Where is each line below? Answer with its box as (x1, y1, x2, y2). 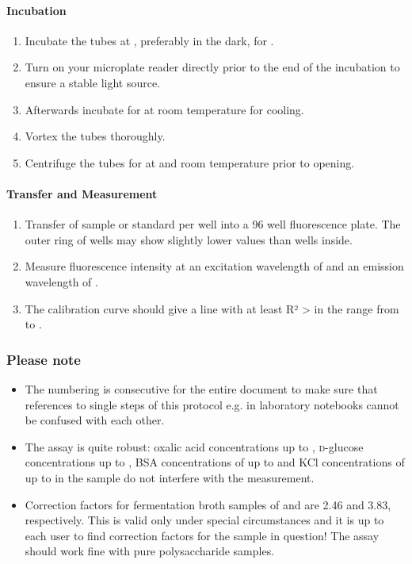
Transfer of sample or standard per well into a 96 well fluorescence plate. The (25, 216, 401, 232)
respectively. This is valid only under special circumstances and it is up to (25, 512, 384, 528)
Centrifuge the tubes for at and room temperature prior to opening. (25, 154, 355, 171)
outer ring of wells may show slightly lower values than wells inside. (25, 231, 353, 247)
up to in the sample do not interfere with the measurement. (25, 469, 315, 485)
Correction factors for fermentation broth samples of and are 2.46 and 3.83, (25, 496, 391, 512)
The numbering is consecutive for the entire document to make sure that (25, 380, 378, 397)
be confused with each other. (25, 412, 165, 428)
